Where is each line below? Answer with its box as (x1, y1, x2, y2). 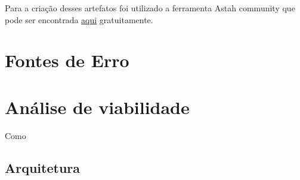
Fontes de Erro (5, 48, 129, 72)
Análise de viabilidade (5, 94, 190, 119)
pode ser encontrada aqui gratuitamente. (5, 13, 153, 26)
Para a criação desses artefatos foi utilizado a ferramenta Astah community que (5, 2, 295, 14)
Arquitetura (5, 158, 81, 176)
